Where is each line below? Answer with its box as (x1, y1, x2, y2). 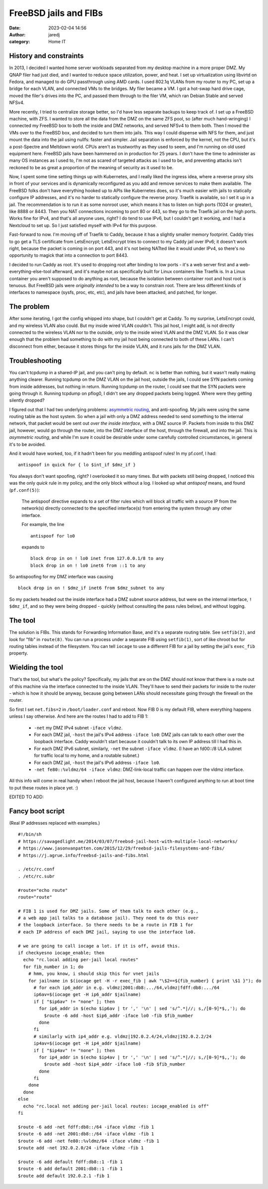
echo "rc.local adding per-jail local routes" (23, 957, 138, 963)
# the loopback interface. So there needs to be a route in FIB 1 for (18, 922, 194, 928)
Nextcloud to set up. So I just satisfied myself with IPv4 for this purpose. (9, 222, 157, 228)
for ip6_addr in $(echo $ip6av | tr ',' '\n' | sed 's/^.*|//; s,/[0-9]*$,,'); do (39, 1006, 246, 1011)
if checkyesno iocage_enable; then (18, 950, 105, 956)
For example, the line (21, 522, 65, 528)
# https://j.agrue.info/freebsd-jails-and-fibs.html (18, 853, 149, 858)
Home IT (48, 39, 66, 45)
